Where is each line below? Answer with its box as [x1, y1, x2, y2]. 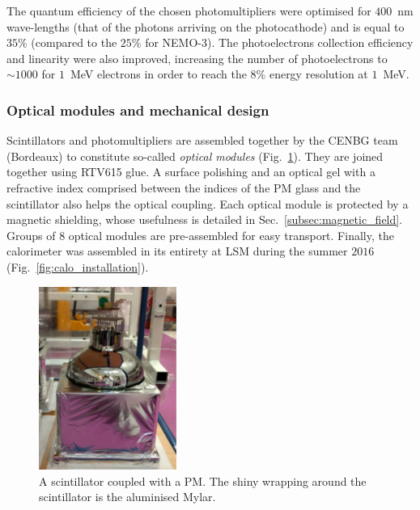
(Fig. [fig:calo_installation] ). [6, 258, 149, 275]
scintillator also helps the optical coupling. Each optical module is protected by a [6, 195, 409, 212]
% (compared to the [18, 34, 117, 51]
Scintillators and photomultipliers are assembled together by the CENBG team [6, 132, 398, 149]
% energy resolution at [256, 65, 368, 82]
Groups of [6, 226, 56, 243]
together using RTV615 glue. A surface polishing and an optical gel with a [6, 163, 375, 180]
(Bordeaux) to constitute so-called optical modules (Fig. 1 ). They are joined [6, 147, 384, 164]
